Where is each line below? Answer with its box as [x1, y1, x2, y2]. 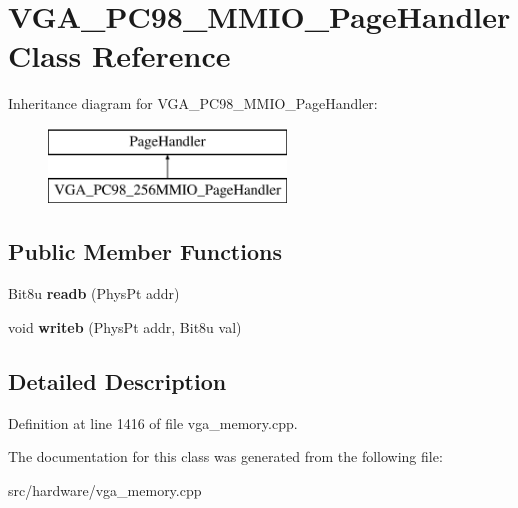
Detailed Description [8, 365, 227, 396]
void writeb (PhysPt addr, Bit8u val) [8, 316, 242, 337]
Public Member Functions [8, 236, 282, 267]
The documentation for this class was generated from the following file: [8, 446, 443, 467]
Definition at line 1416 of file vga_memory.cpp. [8, 412, 298, 433]
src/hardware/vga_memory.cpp [8, 479, 202, 500]
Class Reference [8, 35, 231, 76]
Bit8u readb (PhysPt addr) [8, 283, 180, 304]
